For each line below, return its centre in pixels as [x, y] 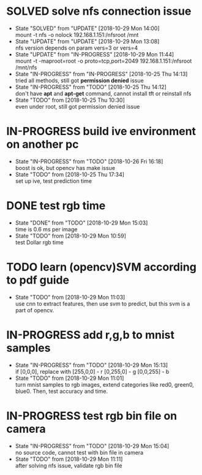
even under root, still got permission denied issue [77, 106]
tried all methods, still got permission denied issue [79, 80]
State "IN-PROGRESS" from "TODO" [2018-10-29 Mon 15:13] [92, 365]
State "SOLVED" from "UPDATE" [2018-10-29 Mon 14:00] [88, 28]
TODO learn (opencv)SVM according [102, 267]
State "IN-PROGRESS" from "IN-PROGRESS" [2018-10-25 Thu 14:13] [101, 74]
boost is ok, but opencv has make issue [65, 168]
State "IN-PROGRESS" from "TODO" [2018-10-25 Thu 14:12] [91, 87]
